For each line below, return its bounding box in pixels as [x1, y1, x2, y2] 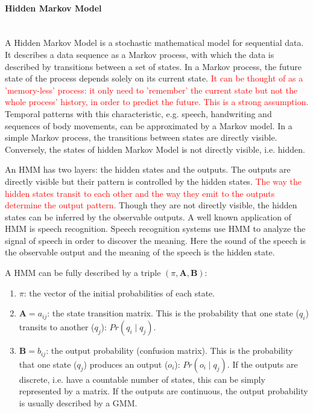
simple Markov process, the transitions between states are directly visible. [5, 131, 277, 144]
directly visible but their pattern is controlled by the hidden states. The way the [5, 174, 302, 187]
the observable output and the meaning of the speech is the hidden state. [5, 246, 275, 258]
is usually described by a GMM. [19, 396, 138, 409]
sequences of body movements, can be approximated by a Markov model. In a [5, 119, 292, 132]
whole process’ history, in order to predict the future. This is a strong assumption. [5, 95, 309, 108]
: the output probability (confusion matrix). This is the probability [46, 344, 293, 357]
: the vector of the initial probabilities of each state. [24, 286, 215, 299]
